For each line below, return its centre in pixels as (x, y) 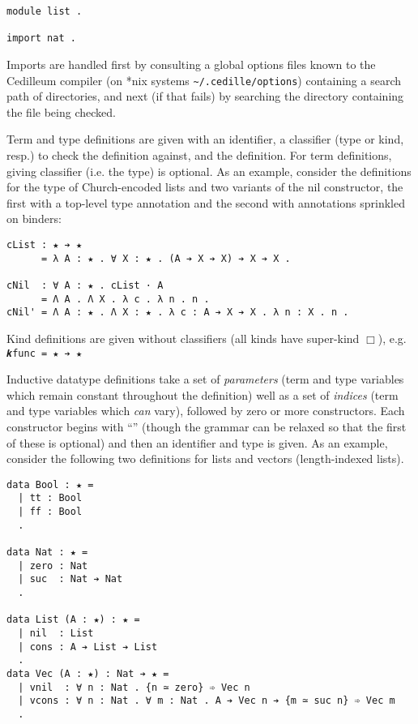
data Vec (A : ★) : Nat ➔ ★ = (88, 673)
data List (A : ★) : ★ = (73, 620)
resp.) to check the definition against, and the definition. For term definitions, (199, 155)
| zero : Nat (53, 565)
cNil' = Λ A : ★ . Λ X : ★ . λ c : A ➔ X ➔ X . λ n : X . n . (178, 313)
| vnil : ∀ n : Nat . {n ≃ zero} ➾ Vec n (134, 687)
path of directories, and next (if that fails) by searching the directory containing (205, 96)
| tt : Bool (50, 498)
